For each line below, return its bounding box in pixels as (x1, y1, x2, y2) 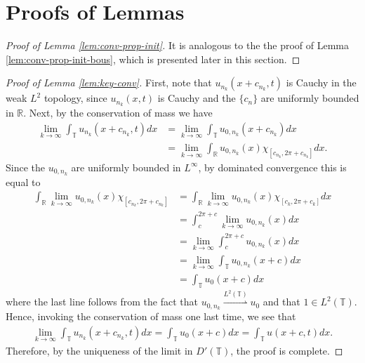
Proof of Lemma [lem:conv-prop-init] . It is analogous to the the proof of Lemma (6, 38, 350, 53)
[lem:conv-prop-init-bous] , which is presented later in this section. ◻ (6, 51, 300, 66)
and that (263, 294, 300, 309)
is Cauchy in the (286, 75, 357, 90)
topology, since (44, 91, 107, 105)
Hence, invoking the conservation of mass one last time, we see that (6, 309, 296, 324)
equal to (6, 174, 41, 189)
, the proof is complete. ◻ (230, 343, 343, 357)
